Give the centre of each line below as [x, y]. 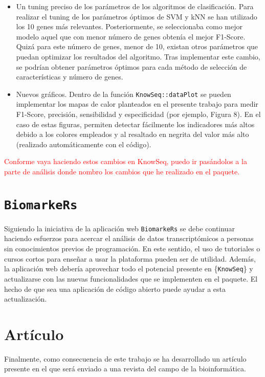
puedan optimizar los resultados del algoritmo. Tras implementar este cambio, [138, 56]
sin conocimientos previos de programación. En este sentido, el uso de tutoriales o [132, 249]
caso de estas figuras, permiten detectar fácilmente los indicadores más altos [135, 124]
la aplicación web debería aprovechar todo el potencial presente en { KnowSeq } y [129, 269]
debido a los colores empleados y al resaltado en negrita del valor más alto [132, 134]
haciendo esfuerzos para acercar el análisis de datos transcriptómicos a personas [129, 238]
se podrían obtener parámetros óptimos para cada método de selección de [131, 66]
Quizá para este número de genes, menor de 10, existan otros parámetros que [137, 46]
